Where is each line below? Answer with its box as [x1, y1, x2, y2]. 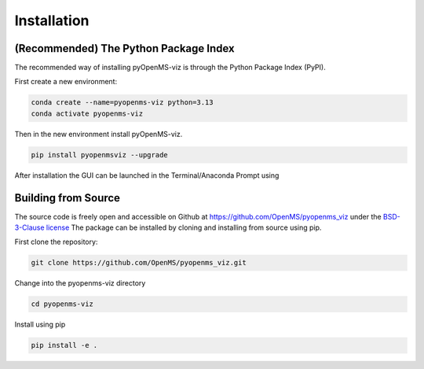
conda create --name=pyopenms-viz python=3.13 [31, 98, 214, 107]
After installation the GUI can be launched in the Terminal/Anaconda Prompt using [14, 170, 280, 180]
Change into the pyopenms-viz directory [14, 279, 146, 288]
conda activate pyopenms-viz [31, 109, 144, 118]
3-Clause [14, 223, 45, 232]
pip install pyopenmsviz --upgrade [31, 150, 168, 159]
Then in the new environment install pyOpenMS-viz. [14, 129, 183, 138]
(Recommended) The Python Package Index [14, 42, 235, 55]
